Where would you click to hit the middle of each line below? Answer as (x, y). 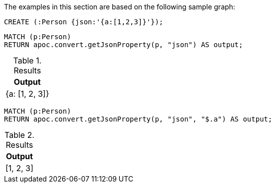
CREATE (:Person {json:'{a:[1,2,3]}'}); (84, 22)
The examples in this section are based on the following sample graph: (120, 7)
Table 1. (27, 61)
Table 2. (20, 135)
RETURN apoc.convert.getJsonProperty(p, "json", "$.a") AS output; (138, 119)
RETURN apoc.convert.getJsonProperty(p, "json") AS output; (124, 45)
